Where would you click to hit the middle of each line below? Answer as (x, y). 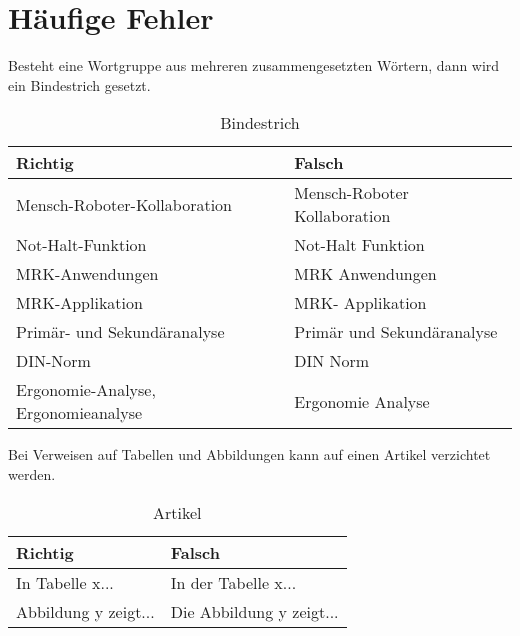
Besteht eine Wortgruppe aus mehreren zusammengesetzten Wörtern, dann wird (254, 65)
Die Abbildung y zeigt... (254, 611)
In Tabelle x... (65, 582)
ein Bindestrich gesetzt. (79, 84)
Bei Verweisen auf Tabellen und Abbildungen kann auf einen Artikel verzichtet (249, 454)
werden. (32, 473)
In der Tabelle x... (233, 582)
